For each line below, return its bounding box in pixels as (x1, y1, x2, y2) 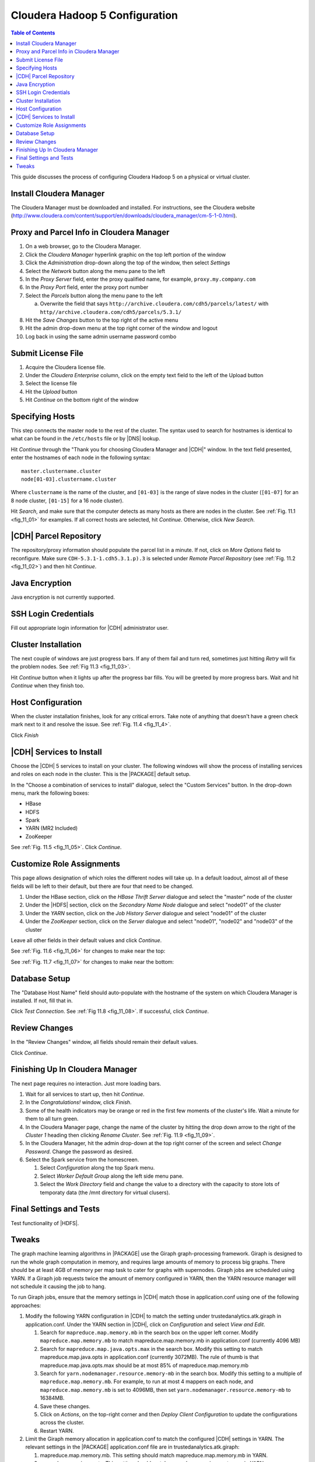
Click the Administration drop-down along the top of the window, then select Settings (25, 259, 230, 266)
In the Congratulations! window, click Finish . (25, 1099, 132, 1106)
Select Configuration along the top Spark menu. (40, 1164, 155, 1171)
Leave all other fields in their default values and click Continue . (10, 936, 162, 944)
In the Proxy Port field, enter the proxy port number (25, 284, 149, 291)
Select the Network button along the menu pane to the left (25, 267, 166, 274)
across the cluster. (40, 1419, 85, 1426)
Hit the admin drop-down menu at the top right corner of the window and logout (25, 325, 218, 332)
